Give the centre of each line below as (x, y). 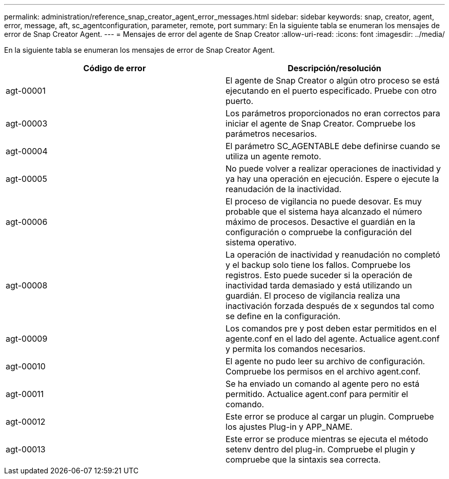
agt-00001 (26, 91)
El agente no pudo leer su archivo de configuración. (325, 361)
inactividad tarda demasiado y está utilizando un (319, 285)
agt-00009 (27, 339)
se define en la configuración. (283, 316)
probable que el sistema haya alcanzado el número (324, 212)
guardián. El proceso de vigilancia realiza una (313, 296)
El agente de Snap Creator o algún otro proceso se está (333, 80)
